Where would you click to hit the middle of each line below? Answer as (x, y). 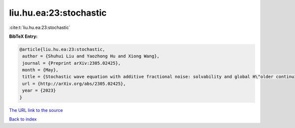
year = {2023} (39, 90)
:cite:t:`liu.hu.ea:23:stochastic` (40, 27)
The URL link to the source (36, 110)
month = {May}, (41, 70)
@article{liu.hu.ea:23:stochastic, (62, 49)
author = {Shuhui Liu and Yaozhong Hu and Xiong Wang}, (91, 56)
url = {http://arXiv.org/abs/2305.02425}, (74, 84)
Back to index (23, 119)
